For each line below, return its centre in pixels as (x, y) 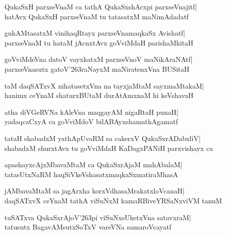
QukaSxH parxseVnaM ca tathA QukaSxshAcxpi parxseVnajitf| (101, 6)
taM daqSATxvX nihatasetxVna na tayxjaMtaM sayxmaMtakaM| (104, 85)
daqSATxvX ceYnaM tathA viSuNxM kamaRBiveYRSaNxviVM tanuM (113, 200)
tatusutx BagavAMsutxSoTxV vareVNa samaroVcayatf (88, 227)
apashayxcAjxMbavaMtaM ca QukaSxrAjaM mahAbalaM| (93, 164)
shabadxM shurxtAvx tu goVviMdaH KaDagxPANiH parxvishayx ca (109, 148)
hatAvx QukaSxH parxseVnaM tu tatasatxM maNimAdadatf (97, 16)
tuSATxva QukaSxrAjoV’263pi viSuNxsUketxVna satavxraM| (98, 217)
